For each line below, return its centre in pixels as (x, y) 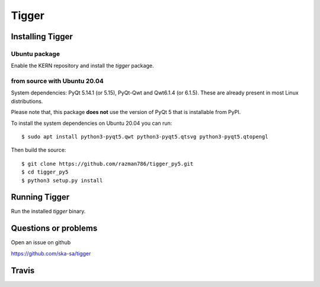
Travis (23, 270)
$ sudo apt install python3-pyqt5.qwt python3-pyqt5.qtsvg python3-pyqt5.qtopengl (145, 137)
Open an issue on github (41, 242)
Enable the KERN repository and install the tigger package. (82, 66)
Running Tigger (40, 197)
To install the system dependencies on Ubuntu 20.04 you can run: (92, 123)
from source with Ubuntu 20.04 (57, 81)
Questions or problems (54, 228)
